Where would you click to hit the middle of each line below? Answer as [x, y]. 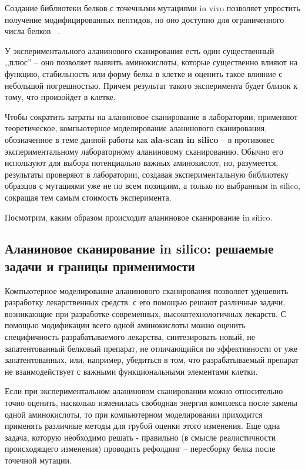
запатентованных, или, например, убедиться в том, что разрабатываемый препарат [152, 360]
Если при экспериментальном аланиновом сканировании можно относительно [144, 391]
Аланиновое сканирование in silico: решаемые [139, 249]
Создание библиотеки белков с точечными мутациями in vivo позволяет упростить [152, 8]
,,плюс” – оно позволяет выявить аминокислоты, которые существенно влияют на [151, 62]
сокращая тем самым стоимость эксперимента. [88, 197]
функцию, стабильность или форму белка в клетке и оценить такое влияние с [144, 73]
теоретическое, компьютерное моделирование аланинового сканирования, [136, 128]
